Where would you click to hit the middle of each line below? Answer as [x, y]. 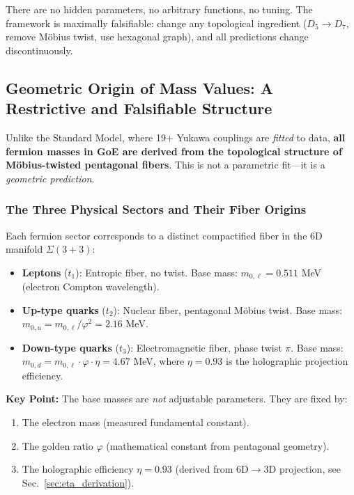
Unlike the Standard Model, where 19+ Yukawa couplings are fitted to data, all [176, 137]
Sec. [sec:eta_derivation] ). [78, 482]
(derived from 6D [212, 469]
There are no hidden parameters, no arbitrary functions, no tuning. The [159, 9]
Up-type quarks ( [64, 309]
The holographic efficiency [78, 469]
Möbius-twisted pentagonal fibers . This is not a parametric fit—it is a [166, 165]
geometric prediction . [50, 178]
